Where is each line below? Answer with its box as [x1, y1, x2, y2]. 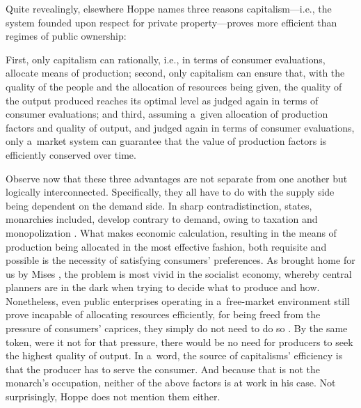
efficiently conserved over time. [6, 147, 136, 162]
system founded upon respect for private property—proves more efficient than [6, 15, 337, 29]
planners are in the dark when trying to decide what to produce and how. [6, 280, 320, 295]
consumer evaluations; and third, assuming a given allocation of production [6, 107, 328, 121]
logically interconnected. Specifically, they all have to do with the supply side [6, 185, 335, 199]
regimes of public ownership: [6, 29, 127, 43]
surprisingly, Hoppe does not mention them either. [6, 389, 220, 404]
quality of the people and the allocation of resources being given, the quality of [6, 79, 342, 93]
